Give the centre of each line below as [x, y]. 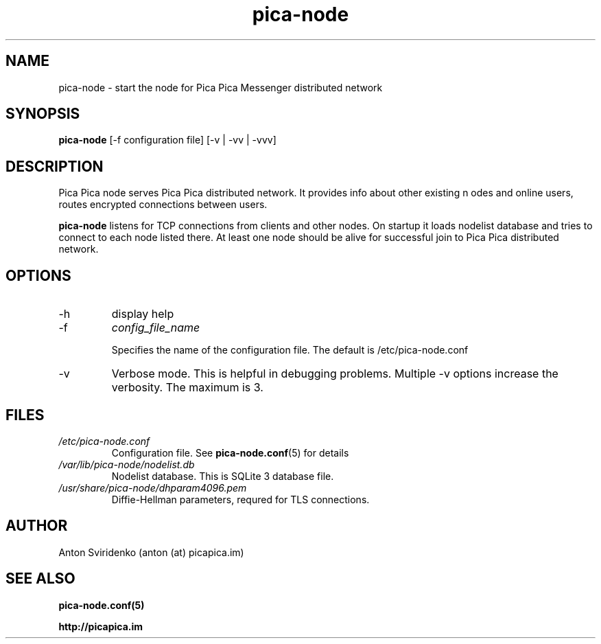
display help [143, 314]
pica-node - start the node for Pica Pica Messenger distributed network [221, 87]
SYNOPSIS [43, 114]
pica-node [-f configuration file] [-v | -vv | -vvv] [167, 140]
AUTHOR [37, 526]
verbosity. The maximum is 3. [187, 388]
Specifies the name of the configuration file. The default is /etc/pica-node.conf [290, 350]
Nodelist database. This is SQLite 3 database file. [223, 476]
